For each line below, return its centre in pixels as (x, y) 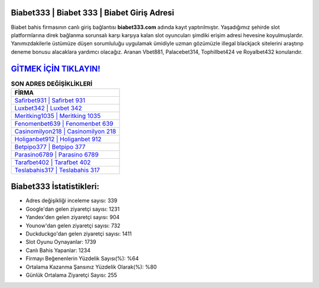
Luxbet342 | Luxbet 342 (48, 108)
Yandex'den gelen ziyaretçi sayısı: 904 (73, 217)
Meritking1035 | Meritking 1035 (58, 116)
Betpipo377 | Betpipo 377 (50, 146)
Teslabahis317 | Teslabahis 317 (57, 170)
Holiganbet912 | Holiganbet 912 (58, 139)
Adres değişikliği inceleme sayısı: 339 (71, 201)
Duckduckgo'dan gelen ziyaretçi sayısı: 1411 (79, 234)
